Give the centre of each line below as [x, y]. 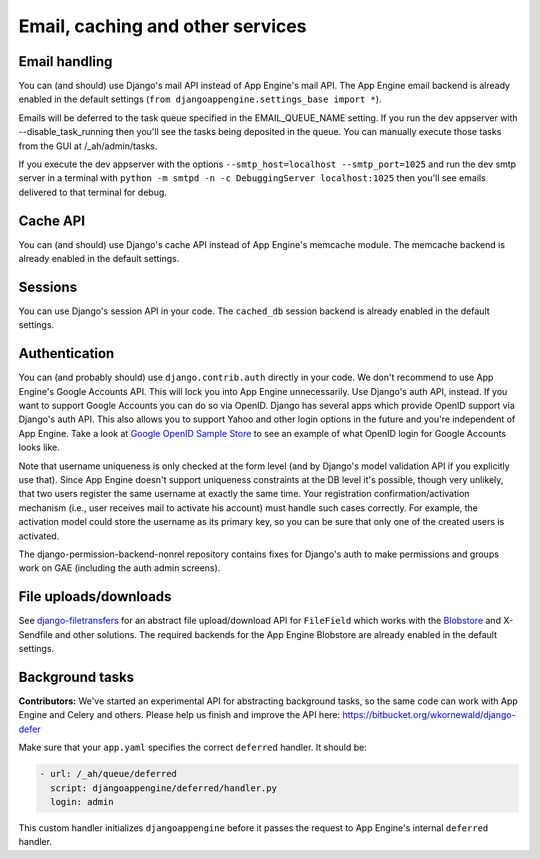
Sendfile [36, 634]
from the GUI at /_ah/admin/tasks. [88, 146]
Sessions [48, 286]
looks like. [39, 447]
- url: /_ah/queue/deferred [108, 774]
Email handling [65, 61]
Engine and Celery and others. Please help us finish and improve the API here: [179, 715]
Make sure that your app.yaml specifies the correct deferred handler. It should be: [192, 747]
